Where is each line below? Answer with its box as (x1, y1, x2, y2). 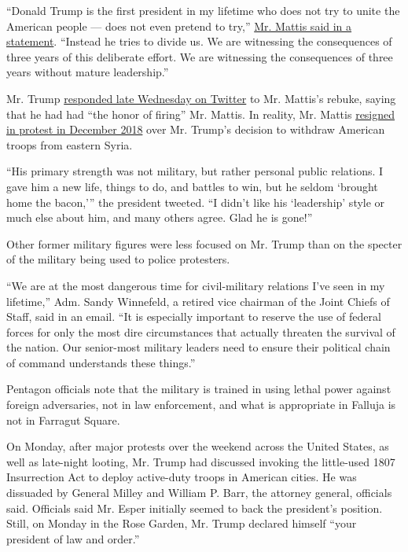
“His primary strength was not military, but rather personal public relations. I (6, 163, 384, 179)
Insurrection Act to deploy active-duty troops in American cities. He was (6, 469, 357, 485)
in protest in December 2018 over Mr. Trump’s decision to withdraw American (6, 121, 385, 138)
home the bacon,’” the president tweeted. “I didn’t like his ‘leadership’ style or (6, 193, 385, 210)
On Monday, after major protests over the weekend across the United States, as (6, 438, 389, 454)
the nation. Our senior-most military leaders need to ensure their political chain (6, 339, 391, 355)
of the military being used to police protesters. (6, 251, 230, 267)
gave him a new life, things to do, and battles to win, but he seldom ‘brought (6, 178, 378, 194)
